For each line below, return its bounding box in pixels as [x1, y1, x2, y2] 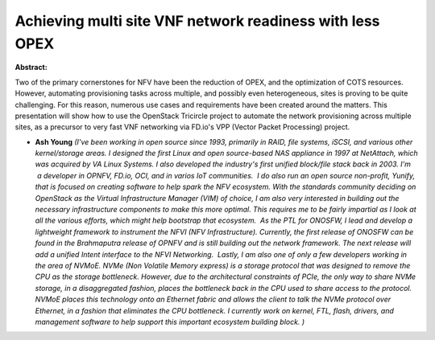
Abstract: [14, 63, 48, 72]
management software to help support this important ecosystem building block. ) [35, 317, 305, 326]
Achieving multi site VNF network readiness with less [14, 12, 380, 30]
